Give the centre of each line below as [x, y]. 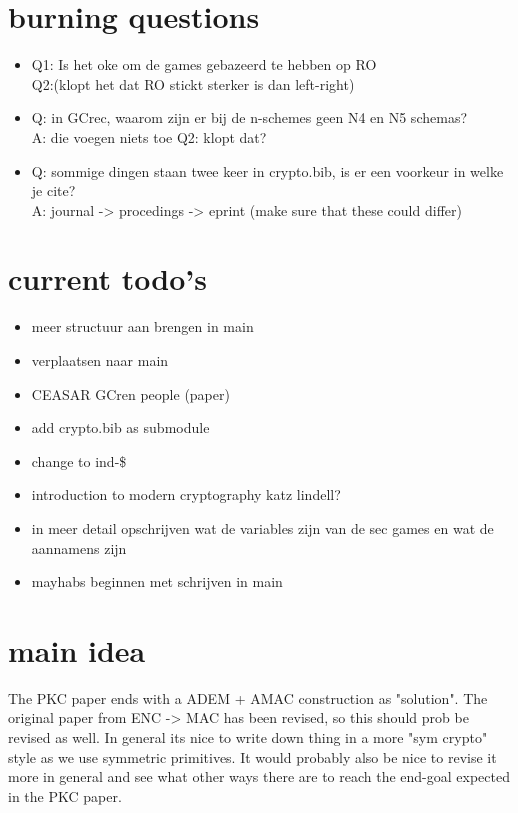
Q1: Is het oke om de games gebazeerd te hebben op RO [204, 64]
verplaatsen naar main [100, 360]
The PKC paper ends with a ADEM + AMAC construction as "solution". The [248, 697]
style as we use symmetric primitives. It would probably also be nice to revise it [252, 756]
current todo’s [107, 278]
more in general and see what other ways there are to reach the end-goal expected [259, 776]
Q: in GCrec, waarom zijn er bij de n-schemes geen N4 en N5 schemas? [249, 117]
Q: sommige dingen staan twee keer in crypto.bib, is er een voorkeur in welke [267, 170]
